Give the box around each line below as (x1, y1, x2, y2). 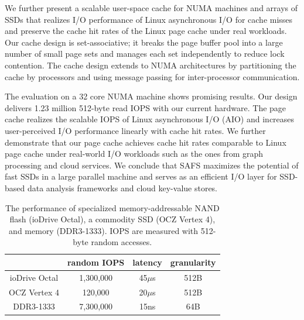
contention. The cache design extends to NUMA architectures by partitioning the (5, 59, 296, 71)
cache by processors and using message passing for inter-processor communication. (5, 70, 300, 82)
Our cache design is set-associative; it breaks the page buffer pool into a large (5, 36, 283, 48)
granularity (170, 256, 216, 268)
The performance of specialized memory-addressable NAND (5, 201, 220, 214)
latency (132, 256, 162, 268)
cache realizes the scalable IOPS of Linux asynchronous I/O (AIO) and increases (5, 113, 295, 125)
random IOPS (67, 256, 125, 268)
